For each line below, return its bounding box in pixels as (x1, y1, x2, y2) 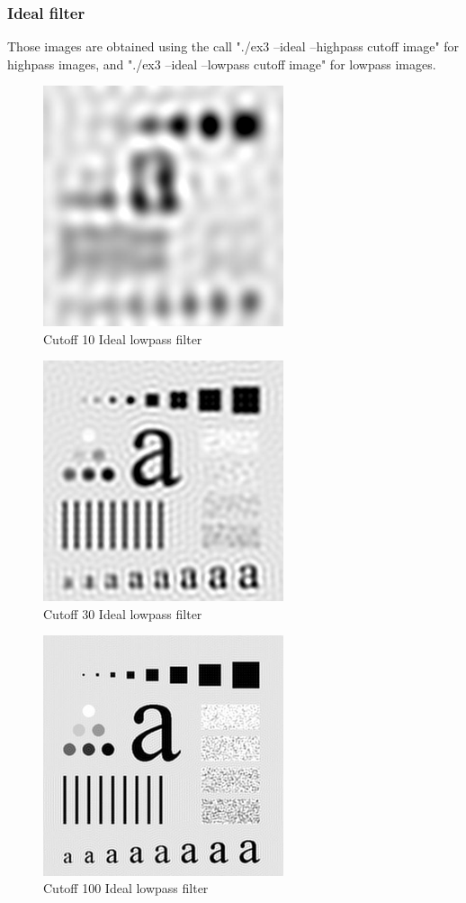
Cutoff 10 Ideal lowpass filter (43, 329, 202, 348)
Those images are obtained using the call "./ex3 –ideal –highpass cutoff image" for (7, 37, 460, 56)
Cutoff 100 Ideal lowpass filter (43, 879, 209, 898)
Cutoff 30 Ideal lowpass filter (43, 604, 202, 623)
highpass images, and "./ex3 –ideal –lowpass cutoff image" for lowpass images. (7, 54, 436, 73)
